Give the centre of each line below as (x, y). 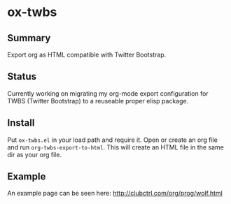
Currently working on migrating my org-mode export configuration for (108, 93)
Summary (29, 38)
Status (22, 76)
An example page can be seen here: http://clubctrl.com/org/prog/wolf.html (115, 194)
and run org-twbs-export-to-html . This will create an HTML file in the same (115, 147)
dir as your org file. (34, 154)
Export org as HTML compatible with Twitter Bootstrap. (87, 54)
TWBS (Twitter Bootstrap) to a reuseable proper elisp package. (98, 101)
